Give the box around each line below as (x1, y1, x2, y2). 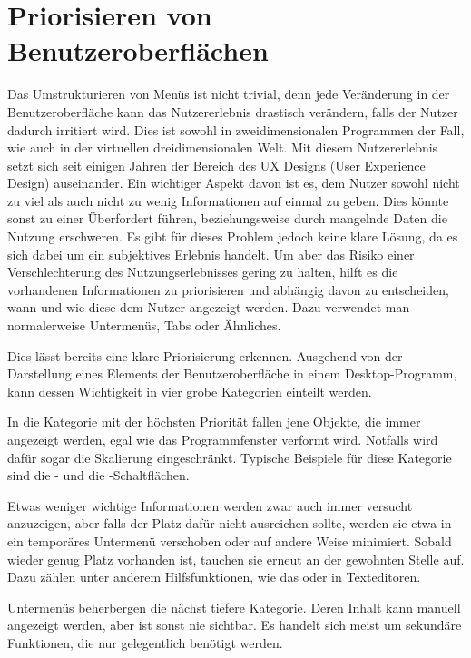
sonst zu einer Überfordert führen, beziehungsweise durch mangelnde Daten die (7, 209, 447, 228)
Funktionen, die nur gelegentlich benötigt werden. (7, 633, 283, 652)
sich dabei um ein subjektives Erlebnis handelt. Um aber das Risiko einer (7, 244, 415, 263)
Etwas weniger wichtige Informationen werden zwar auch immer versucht (7, 496, 413, 515)
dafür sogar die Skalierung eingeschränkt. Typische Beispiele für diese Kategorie (7, 447, 452, 466)
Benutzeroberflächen (7, 32, 269, 69)
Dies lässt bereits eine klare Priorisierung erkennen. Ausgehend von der (7, 346, 403, 365)
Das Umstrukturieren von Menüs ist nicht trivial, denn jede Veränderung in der (7, 84, 450, 103)
